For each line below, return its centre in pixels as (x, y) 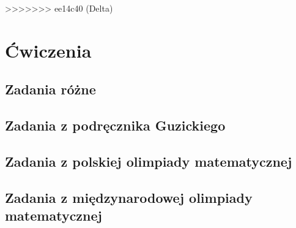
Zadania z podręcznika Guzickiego (115, 125)
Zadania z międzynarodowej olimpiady (129, 197)
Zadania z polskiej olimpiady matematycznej (149, 161)
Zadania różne (50, 89)
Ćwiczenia (48, 50)
